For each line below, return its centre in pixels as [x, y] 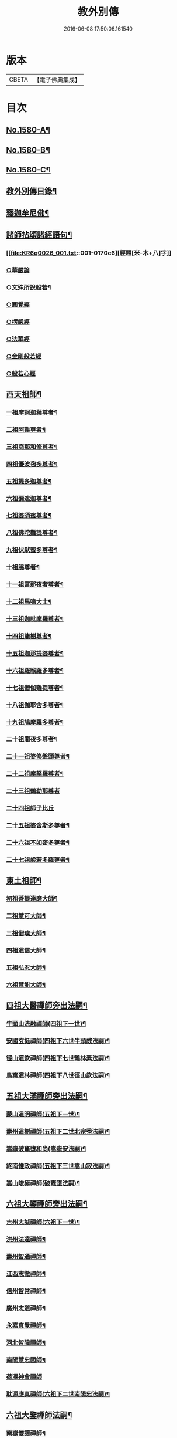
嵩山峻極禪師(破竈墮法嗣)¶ [43, 1183]
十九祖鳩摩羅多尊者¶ [35, 722]
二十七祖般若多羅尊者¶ [38, 860]
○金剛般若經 [24, 356]
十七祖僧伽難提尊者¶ [35, 688]
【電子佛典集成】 [57, 80]
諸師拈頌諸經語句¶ [39, 235]
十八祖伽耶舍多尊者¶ [35, 705]
